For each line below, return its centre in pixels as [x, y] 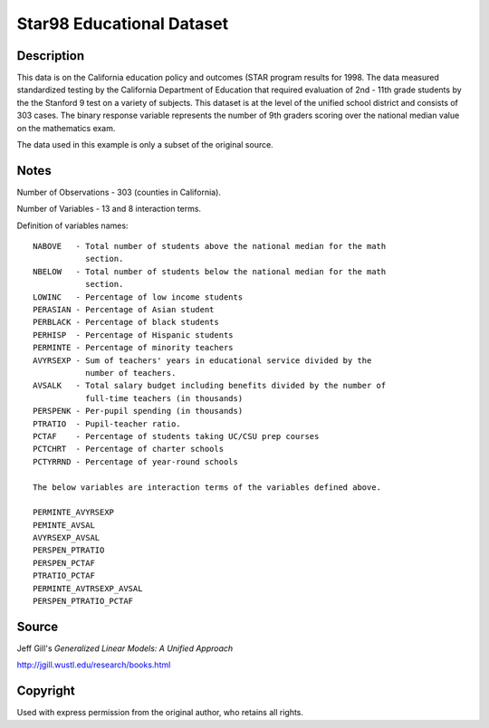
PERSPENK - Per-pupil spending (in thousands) [138, 411]
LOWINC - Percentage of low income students [138, 297]
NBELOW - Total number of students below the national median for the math [210, 271]
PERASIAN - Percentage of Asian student [124, 310]
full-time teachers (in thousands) [164, 398]
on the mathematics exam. [66, 128]
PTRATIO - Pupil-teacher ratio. [107, 424]
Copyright [46, 691]
